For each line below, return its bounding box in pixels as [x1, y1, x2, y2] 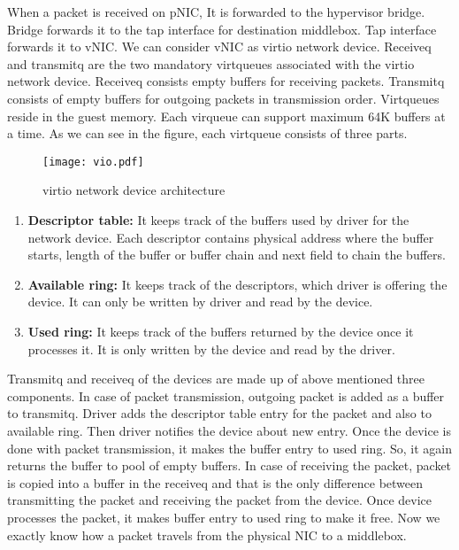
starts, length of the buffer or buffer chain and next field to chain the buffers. [27, 245, 446, 264]
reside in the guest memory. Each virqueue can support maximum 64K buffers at [7, 106, 446, 125]
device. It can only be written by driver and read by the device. [27, 292, 373, 311]
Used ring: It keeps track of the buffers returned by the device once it [27, 321, 414, 340]
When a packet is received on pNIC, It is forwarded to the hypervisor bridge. [7, 3, 425, 20]
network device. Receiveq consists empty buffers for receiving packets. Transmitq [7, 72, 445, 90]
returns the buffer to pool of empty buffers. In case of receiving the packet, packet [7, 456, 452, 475]
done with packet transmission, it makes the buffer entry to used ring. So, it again [7, 438, 452, 457]
